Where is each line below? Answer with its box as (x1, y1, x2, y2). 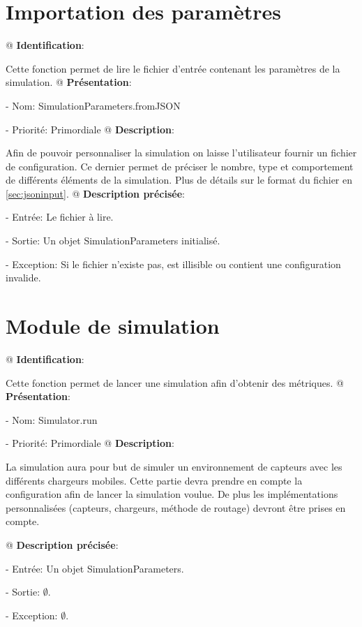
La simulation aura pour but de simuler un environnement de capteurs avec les (6, 459, 342, 473)
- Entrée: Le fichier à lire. (6, 209, 114, 224)
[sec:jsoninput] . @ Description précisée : (6, 186, 185, 200)
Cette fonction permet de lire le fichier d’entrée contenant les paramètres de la (6, 61, 340, 75)
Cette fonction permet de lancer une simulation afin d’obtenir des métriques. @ (6, 375, 344, 390)
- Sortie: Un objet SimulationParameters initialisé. (6, 233, 220, 248)
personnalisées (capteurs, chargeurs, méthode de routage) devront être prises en (6, 500, 346, 515)
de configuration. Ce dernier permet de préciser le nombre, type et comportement (6, 158, 354, 173)
